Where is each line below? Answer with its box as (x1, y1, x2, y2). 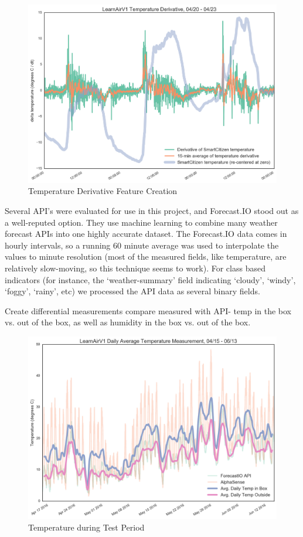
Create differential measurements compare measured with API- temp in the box (5, 304, 292, 317)
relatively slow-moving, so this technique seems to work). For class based (5, 261, 265, 274)
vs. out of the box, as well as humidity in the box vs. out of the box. (5, 316, 251, 328)
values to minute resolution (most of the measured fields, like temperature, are (5, 250, 287, 263)
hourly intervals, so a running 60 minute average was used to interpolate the (5, 239, 279, 251)
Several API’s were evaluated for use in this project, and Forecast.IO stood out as (5, 204, 299, 216)
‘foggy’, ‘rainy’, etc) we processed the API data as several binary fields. (5, 285, 260, 297)
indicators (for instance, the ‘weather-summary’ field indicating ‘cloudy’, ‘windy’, (5, 273, 296, 286)
